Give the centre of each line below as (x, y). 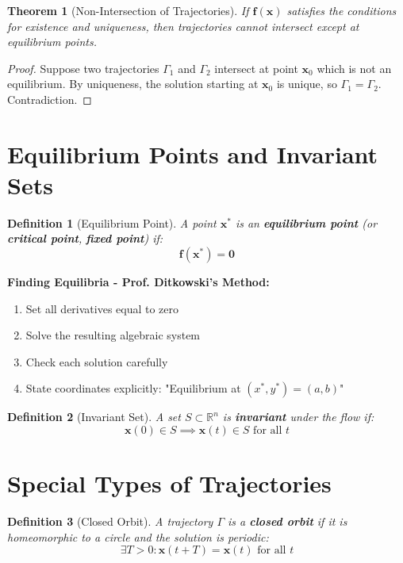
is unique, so (307, 84)
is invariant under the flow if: (298, 417)
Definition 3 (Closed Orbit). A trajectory (110, 521)
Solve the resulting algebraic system (113, 335)
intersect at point (256, 68)
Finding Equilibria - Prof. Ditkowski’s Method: (138, 282)
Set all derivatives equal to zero (102, 308)
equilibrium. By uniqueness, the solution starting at (133, 84)
